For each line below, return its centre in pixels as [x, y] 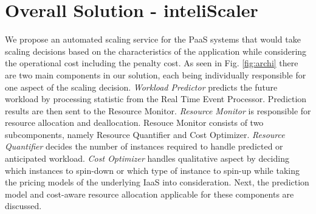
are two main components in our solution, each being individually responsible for [156, 74]
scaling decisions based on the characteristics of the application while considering [156, 51]
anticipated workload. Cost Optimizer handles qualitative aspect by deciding [147, 158]
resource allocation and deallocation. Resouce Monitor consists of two [134, 123]
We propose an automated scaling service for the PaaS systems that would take [153, 39]
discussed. [23, 206]
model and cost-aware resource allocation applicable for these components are [149, 194]
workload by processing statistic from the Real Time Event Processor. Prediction [156, 99]
